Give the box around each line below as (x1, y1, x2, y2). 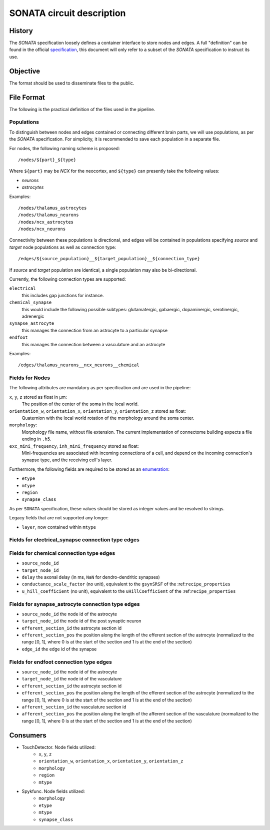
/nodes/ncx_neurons (18, 226, 66, 232)
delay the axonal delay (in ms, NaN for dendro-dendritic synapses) (21, 574, 160, 580)
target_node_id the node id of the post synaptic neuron (21, 618, 141, 624)
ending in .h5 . (21, 436, 52, 442)
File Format (9, 93, 45, 102)
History (9, 27, 33, 35)
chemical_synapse (9, 300, 52, 305)
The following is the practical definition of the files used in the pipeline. (9, 106, 155, 112)
